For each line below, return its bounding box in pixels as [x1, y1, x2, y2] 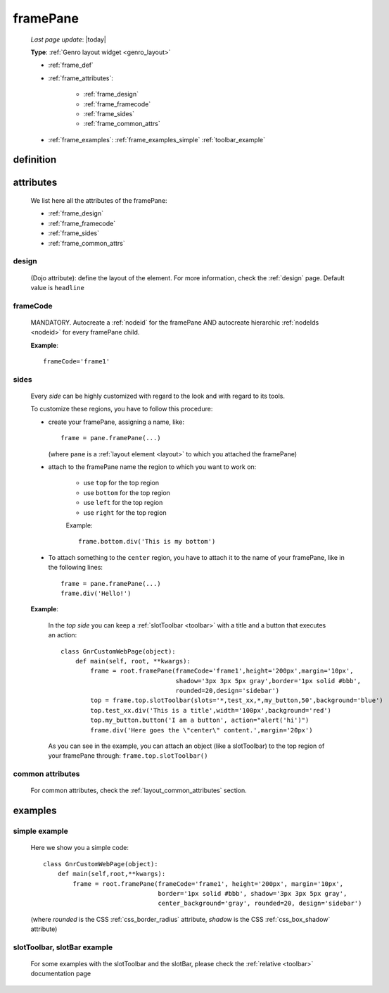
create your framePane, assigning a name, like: [48, 418, 184, 426]
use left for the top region [83, 499, 163, 507]
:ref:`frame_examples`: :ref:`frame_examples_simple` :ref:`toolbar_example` [48, 135, 266, 144]
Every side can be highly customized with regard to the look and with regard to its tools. [30, 392, 285, 401]
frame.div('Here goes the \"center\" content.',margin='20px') [90, 726, 313, 734]
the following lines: [48, 563, 103, 572]
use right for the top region [83, 508, 167, 517]
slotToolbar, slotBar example [13, 942, 113, 952]
